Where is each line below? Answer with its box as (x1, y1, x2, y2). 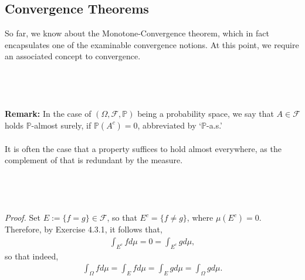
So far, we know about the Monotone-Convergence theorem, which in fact (5, 27, 269, 39)
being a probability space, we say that (137, 107, 274, 120)
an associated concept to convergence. (5, 50, 141, 62)
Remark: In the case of (5, 107, 91, 120)
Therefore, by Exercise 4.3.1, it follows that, (5, 223, 162, 235)
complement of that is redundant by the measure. (5, 154, 183, 166)
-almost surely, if (31, 119, 91, 131)
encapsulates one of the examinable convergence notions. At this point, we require (5, 38, 299, 50)
